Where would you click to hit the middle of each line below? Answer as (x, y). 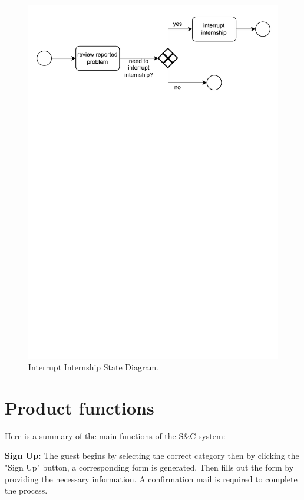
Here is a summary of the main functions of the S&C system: (115, 435)
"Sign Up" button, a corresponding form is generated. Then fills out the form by (149, 467)
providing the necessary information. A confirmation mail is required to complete (151, 478)
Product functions (80, 407)
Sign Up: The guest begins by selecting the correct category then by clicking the (152, 455)
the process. (26, 490)
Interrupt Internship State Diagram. (93, 367)
